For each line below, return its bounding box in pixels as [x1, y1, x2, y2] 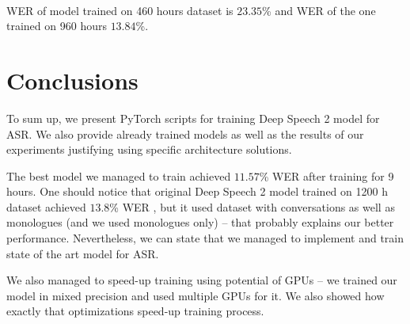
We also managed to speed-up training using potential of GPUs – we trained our [6, 272, 397, 288]
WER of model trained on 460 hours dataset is [6, 2, 233, 18]
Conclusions [6, 63, 139, 96]
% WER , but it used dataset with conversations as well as [109, 198, 395, 215]
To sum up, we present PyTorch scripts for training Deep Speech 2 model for [6, 109, 380, 126]
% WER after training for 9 [259, 167, 394, 184]
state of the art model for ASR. [6, 245, 159, 261]
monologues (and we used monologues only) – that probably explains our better [6, 214, 394, 231]
